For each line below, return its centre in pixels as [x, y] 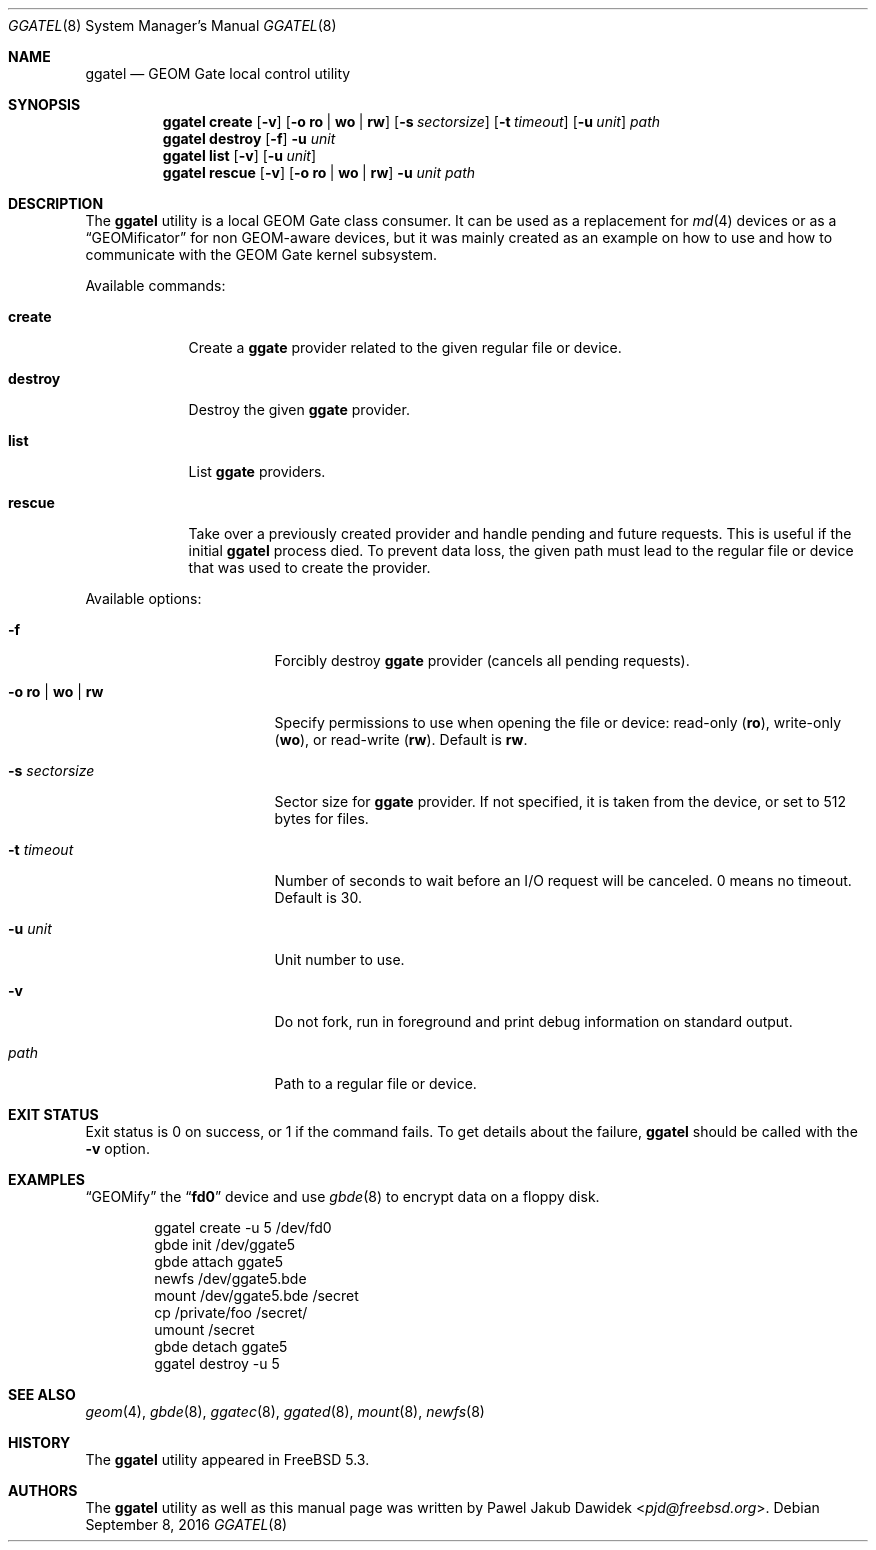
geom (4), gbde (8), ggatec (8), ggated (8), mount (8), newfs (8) [285, 1411]
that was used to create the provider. [309, 567]
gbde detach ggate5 [221, 1346]
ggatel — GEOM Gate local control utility [218, 73]
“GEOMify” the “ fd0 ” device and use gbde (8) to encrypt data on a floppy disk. [342, 1196]
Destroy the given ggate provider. [299, 409]
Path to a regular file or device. [375, 1083]
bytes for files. [321, 818]
